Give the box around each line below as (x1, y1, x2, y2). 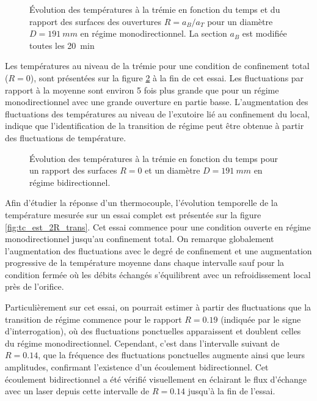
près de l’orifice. (5, 280, 64, 293)
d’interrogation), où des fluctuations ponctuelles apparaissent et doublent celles (5, 325, 301, 337)
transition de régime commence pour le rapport (5, 312, 182, 325)
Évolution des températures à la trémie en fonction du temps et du (29, 3, 280, 15)
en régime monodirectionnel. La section (80, 27, 227, 40)
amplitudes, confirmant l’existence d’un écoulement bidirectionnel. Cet (5, 361, 269, 373)
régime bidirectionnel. (29, 175, 111, 188)
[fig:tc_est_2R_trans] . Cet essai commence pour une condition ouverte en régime (5, 220, 311, 233)
